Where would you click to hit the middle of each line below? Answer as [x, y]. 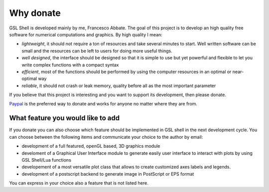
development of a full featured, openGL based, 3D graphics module [91, 146]
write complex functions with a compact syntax [70, 65]
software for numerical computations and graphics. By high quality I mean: [86, 34]
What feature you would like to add [65, 118]
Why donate [35, 13]
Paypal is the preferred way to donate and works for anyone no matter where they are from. [103, 104]
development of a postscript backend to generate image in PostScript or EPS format [108, 174]
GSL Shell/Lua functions [47, 160]
